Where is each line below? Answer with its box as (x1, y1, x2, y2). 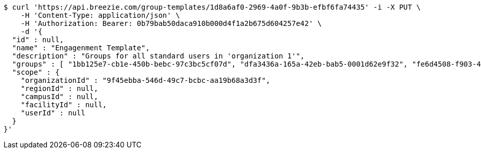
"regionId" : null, (20, 84, 98, 93)
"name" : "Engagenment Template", (12, 44, 150, 52)
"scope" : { (12, 68, 60, 76)
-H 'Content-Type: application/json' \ (20, 11, 180, 19)
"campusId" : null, (20, 93, 98, 101)
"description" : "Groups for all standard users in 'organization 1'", (12, 52, 305, 60)
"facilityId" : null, (20, 101, 107, 109)
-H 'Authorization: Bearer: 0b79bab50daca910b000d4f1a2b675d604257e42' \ (20, 19, 322, 27)
